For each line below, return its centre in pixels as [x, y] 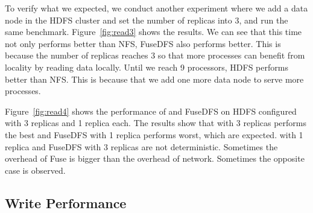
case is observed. [35, 170]
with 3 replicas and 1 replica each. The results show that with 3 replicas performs [156, 123]
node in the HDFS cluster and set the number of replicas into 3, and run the [147, 20]
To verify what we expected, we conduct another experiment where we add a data [156, 8]
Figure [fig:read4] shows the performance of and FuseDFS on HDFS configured [151, 111]
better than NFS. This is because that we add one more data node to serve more [154, 79]
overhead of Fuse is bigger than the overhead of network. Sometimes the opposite [155, 158]
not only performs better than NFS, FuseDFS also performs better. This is [143, 43]
